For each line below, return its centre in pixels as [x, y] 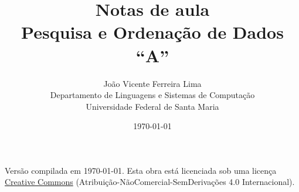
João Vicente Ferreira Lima [152, 83]
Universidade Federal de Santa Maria [152, 106]
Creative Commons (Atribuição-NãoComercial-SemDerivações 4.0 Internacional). [150, 182]
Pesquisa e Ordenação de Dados [152, 32]
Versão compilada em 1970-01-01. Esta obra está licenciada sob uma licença [141, 170]
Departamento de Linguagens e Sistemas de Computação [152, 95]
